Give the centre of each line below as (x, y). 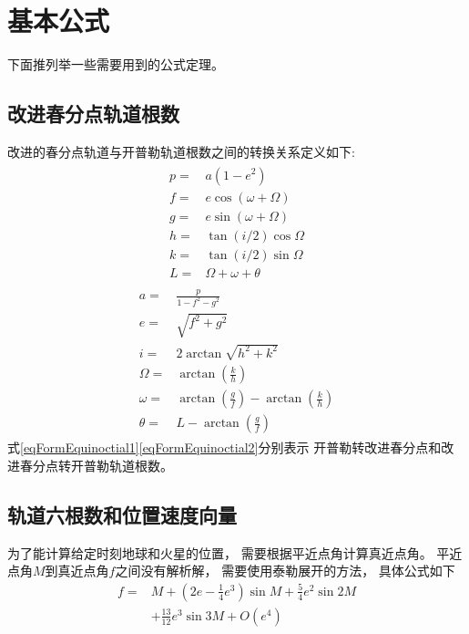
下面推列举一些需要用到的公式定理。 (116, 64)
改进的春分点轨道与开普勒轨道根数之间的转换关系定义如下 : (181, 151)
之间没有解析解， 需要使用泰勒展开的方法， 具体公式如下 (285, 571)
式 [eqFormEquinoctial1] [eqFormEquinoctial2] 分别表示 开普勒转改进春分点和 (224, 447)
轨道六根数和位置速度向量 (122, 514)
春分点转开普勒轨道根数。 (96, 465)
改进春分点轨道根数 (93, 114)
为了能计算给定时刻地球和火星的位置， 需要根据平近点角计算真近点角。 (220, 552)
